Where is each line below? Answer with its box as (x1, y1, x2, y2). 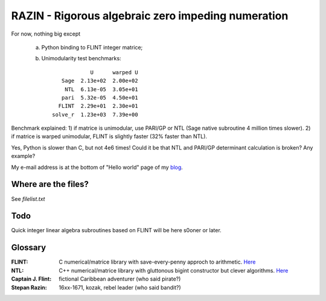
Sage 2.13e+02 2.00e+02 (61, 77, 138, 84)
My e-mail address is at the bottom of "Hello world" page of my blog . (11, 163, 184, 171)
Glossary (11, 242, 46, 253)
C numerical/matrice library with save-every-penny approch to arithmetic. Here (59, 258, 256, 265)
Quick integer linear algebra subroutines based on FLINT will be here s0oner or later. (11, 227, 222, 234)
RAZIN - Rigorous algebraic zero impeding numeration (11, 9, 289, 22)
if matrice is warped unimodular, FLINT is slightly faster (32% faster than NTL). (11, 133, 208, 140)
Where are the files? (11, 179, 89, 189)
